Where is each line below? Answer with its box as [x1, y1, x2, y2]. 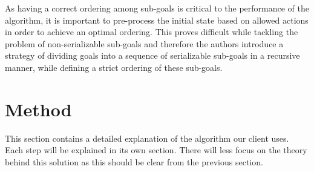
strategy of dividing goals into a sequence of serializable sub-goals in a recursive [5, 49, 300, 62]
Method [5, 96, 72, 121]
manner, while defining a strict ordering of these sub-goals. [5, 61, 223, 73]
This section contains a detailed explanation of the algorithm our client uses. [5, 131, 289, 144]
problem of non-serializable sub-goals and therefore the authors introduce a [5, 37, 284, 50]
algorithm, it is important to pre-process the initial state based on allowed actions [5, 13, 309, 26]
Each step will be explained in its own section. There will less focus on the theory [5, 144, 307, 156]
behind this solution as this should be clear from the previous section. [5, 155, 263, 168]
